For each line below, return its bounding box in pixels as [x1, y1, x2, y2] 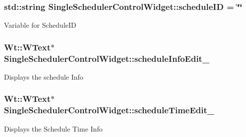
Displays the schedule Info [4, 71, 83, 82]
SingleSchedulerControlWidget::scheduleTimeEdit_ [4, 104, 215, 116]
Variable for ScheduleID [4, 20, 76, 30]
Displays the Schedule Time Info [4, 123, 103, 134]
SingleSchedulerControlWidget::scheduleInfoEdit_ [4, 52, 210, 64]
